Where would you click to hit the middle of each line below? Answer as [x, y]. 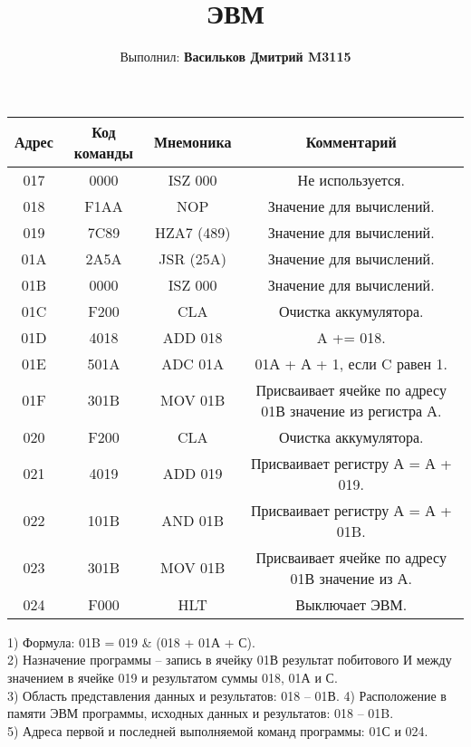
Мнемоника [192, 142]
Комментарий [351, 142]
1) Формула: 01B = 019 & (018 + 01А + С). [131, 642]
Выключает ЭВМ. [351, 604]
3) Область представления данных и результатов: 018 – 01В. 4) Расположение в [227, 695]
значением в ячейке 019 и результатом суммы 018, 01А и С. [173, 677]
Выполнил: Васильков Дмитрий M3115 [235, 57]
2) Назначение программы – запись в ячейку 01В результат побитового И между [230, 660]
